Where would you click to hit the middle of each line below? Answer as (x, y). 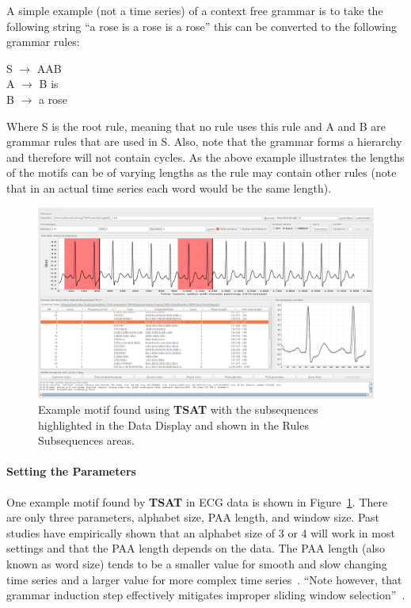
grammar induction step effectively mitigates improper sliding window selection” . (206, 595)
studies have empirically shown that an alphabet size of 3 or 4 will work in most (201, 532)
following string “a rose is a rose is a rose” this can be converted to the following (202, 26)
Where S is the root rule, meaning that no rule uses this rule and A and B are (196, 126)
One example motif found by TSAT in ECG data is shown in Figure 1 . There (197, 501)
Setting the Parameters (71, 471)
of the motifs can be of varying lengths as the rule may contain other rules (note (202, 172)
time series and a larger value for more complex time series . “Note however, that (204, 579)
